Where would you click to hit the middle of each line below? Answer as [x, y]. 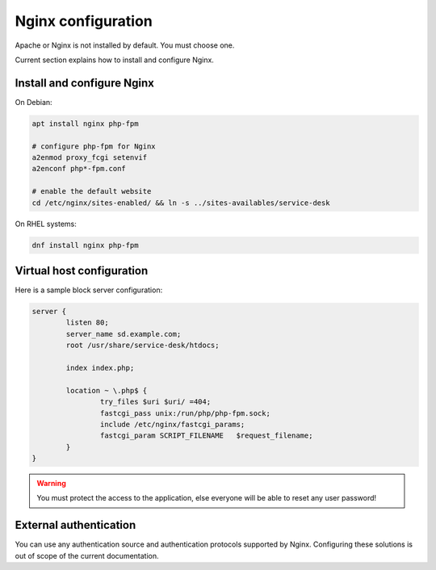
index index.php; [100, 368]
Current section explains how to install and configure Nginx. [114, 60]
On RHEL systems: [46, 224]
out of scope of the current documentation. [87, 555]
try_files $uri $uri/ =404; [155, 402]
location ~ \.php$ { [107, 390]
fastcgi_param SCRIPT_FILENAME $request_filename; [206, 436]
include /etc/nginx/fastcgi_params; [172, 424]
